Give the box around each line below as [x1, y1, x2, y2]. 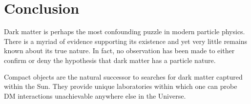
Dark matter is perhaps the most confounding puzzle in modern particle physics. [4, 26, 245, 37]
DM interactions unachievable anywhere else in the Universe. [4, 90, 186, 101]
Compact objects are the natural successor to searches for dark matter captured [4, 71, 243, 82]
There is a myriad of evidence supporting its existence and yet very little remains [4, 36, 247, 46]
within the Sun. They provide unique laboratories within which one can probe [4, 81, 237, 91]
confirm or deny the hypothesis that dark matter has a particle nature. [4, 55, 216, 65]
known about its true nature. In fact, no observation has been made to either [4, 45, 235, 56]
